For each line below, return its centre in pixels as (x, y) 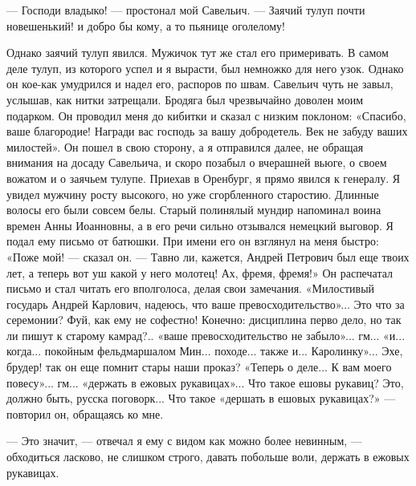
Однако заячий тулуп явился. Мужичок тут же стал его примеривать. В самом (198, 53)
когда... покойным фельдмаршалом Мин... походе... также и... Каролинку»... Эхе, (205, 351)
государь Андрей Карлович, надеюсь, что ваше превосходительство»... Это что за (206, 304)
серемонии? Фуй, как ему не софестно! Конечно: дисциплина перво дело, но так (204, 320)
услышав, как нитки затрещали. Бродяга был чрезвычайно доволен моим (185, 99)
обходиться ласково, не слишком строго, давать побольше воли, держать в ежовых (208, 457)
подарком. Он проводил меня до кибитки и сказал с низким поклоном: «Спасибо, (206, 115)
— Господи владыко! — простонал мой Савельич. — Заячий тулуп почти (186, 10)
